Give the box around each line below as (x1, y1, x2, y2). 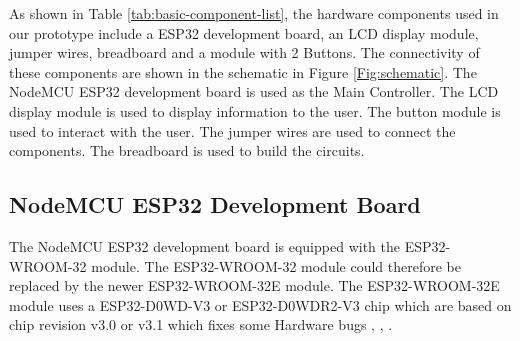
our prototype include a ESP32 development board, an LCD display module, (9, 22, 479, 43)
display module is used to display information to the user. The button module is (9, 100, 501, 121)
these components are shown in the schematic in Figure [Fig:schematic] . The (9, 61, 477, 82)
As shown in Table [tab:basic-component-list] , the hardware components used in (9, 3, 499, 23)
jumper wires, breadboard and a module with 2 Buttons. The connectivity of (9, 42, 480, 63)
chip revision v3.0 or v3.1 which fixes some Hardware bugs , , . (9, 314, 393, 335)
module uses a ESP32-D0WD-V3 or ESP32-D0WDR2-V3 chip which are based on (9, 294, 512, 315)
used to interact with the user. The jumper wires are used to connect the (9, 120, 456, 141)
